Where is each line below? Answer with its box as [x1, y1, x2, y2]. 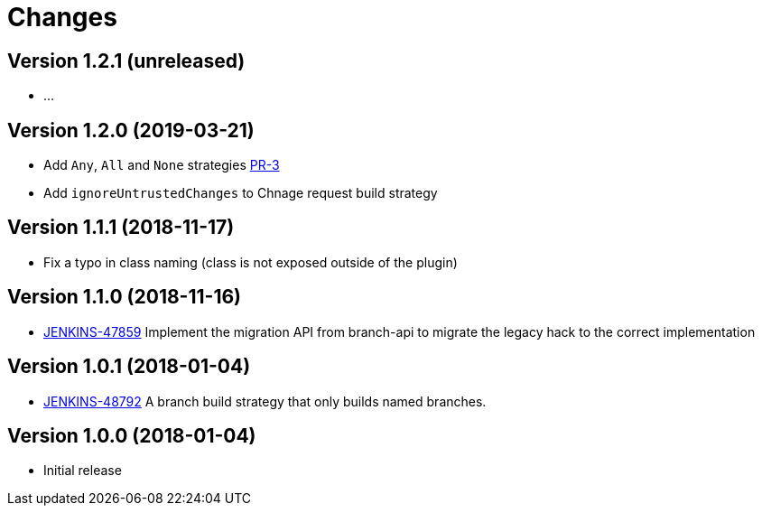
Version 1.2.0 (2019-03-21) [7, 118, 255, 142]
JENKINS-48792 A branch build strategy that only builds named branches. [43, 393, 487, 409]
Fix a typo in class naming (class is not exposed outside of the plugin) [43, 254, 458, 270]
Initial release [43, 462, 122, 479]
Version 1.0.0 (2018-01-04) [7, 424, 256, 447]
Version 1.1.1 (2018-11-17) [7, 216, 235, 239]
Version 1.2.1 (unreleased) [7, 49, 246, 72]
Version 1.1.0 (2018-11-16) [7, 285, 241, 309]
